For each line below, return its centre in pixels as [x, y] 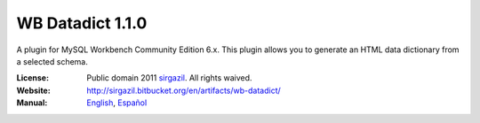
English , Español [117, 103]
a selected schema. [52, 61]
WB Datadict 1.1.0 [82, 23]
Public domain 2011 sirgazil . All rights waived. [169, 78]
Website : [33, 90]
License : [32, 78]
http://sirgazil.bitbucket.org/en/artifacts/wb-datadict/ [184, 90]
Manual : [32, 103]
